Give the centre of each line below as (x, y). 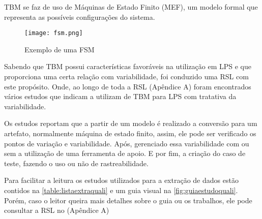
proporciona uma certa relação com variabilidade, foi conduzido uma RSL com (126, 76)
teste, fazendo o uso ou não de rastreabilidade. (76, 163)
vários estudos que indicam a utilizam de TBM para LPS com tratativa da (120, 96)
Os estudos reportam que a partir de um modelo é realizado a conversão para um (131, 123)
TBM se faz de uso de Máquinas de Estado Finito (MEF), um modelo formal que (131, 7)
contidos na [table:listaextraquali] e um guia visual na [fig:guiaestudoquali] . (121, 190)
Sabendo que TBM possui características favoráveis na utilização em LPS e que (128, 66)
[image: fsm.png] (54, 33)
